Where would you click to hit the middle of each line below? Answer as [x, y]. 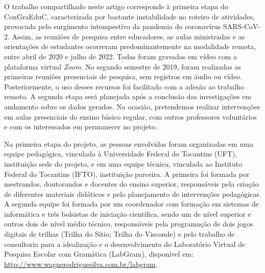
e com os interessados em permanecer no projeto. [81, 127]
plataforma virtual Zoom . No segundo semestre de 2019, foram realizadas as [123, 66]
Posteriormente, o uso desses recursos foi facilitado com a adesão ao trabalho [124, 86]
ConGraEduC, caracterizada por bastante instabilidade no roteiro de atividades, [130, 16]
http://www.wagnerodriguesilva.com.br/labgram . [81, 264]
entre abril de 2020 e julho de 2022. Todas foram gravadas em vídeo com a [121, 56]
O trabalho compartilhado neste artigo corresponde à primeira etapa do [116, 6]
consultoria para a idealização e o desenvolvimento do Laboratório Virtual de [125, 244]
